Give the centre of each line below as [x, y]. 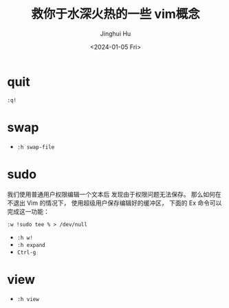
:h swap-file [36, 147]
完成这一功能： [28, 211]
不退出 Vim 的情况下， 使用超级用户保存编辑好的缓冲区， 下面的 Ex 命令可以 [115, 203]
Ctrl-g [26, 252]
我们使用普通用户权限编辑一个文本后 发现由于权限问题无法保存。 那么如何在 [114, 194]
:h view [28, 299]
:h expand [31, 245]
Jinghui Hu [116, 33]
